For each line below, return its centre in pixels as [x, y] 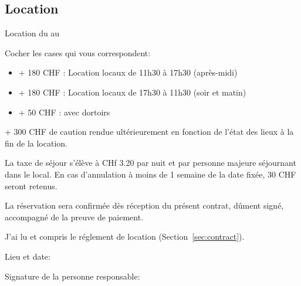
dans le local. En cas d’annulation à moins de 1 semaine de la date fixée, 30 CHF [150, 174]
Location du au [32, 33]
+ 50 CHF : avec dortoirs [64, 112]
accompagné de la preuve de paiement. [74, 217]
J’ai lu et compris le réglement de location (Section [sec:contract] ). [125, 236]
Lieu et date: [28, 256]
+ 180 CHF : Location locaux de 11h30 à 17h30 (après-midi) [128, 72]
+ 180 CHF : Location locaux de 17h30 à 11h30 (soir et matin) [132, 92]
